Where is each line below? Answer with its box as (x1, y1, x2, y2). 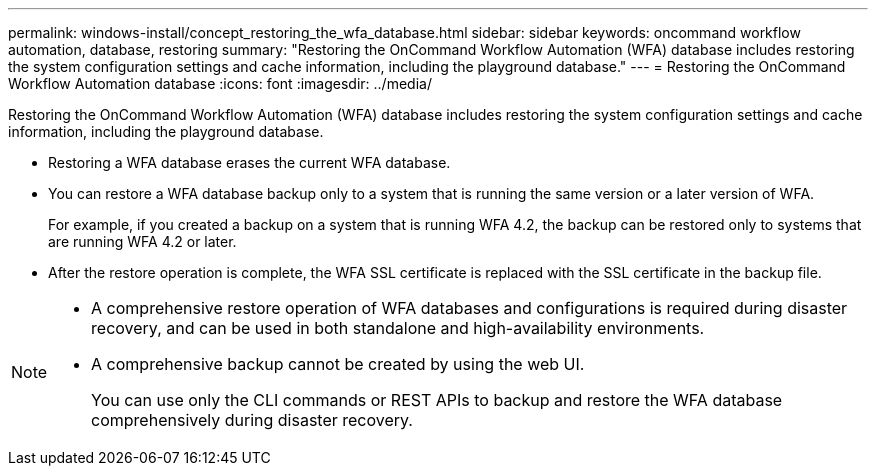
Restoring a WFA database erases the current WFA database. (48, 154, 451, 171)
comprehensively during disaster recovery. (91, 410, 413, 430)
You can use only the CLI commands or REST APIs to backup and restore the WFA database (91, 390, 783, 410)
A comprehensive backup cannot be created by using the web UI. (91, 354, 585, 374)
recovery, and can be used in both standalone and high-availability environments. (91, 318, 705, 338)
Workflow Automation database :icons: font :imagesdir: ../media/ (8, 75, 432, 92)
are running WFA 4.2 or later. (48, 233, 237, 250)
